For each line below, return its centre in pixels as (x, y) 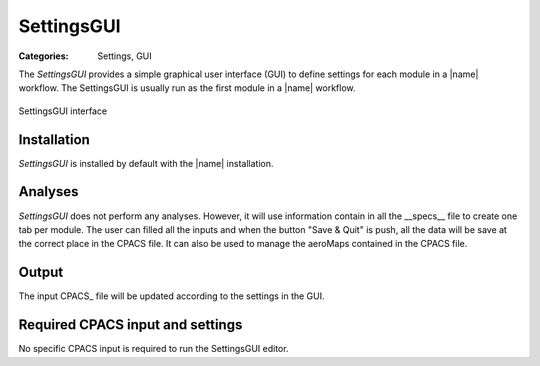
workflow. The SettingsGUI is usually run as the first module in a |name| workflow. (187, 88)
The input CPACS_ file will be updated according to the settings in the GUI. (171, 296)
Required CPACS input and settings (130, 325)
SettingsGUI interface (63, 111)
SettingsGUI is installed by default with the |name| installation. (146, 163)
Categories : (43, 56)
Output (41, 272)
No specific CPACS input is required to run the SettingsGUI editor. (153, 349)
